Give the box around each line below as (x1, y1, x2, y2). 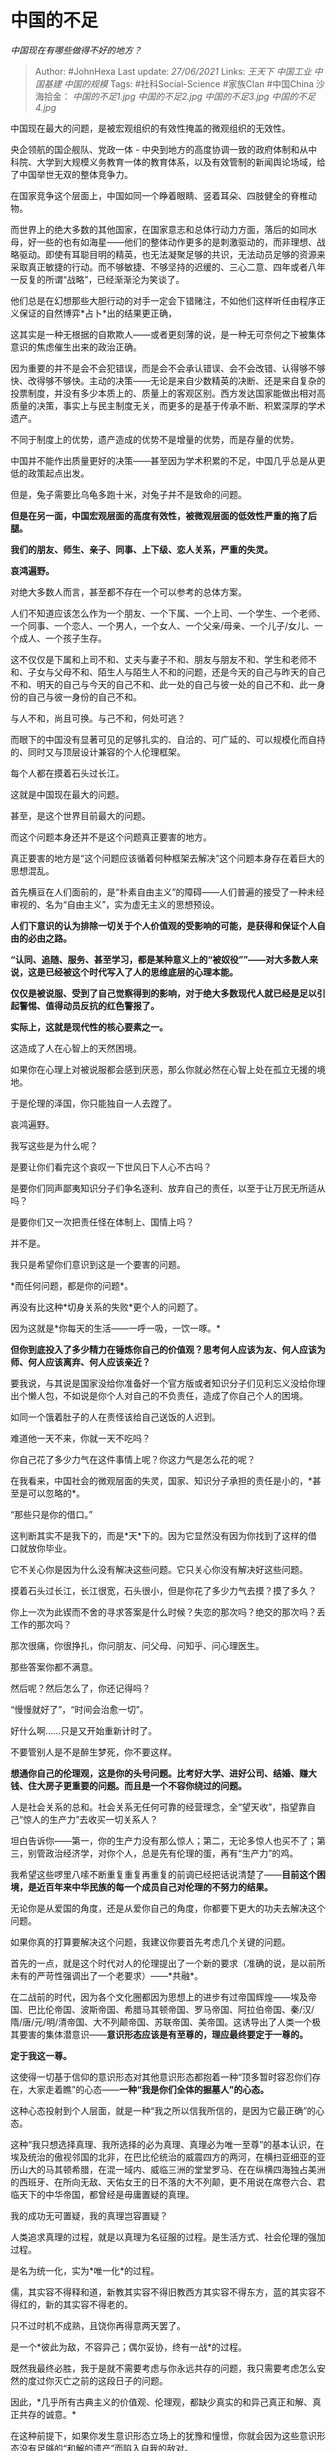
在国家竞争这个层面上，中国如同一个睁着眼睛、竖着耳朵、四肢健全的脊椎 (10, 189, 308, 201)
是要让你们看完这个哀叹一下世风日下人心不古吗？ (10, 1161, 212, 1173)
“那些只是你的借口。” (10, 1508, 93, 1520)
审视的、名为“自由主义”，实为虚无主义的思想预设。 (10, 898, 220, 910)
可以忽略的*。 (27, 1487, 86, 1499)
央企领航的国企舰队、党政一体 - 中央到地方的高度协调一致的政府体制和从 (10, 143, 309, 155)
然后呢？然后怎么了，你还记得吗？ (10, 1682, 151, 1694)
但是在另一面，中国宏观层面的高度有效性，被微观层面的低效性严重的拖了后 (10, 509, 317, 521)
